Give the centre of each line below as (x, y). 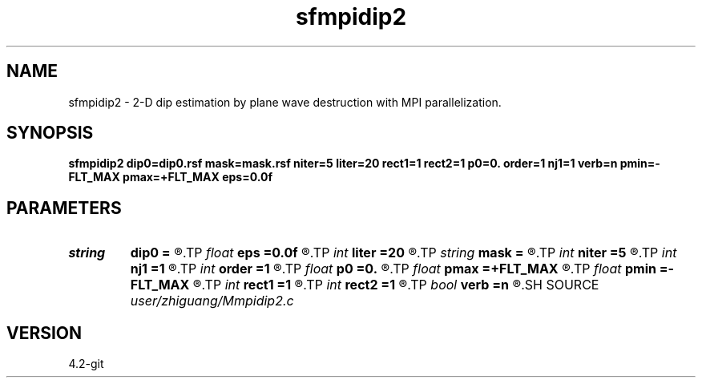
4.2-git (86, 364)
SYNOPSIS (50, 133)
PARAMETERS (64, 208)
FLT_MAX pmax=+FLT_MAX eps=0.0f (170, 177)
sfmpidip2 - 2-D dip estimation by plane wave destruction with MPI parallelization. (285, 102)
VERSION (44, 333)
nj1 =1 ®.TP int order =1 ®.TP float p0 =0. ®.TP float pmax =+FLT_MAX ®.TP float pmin (393, 269)
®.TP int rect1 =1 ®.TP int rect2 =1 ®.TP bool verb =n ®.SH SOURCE (396, 285)
